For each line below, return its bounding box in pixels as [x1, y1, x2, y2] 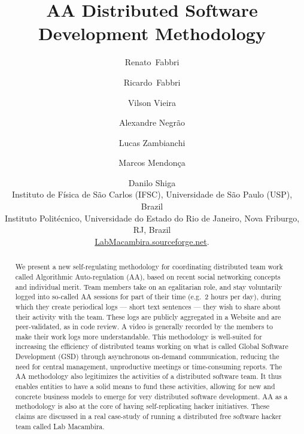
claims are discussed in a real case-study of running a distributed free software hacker [15, 411, 282, 421]
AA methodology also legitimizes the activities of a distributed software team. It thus [15, 371, 282, 381]
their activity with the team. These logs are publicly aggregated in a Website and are [15, 311, 281, 321]
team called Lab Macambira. [15, 421, 105, 431]
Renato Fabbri [124, 56, 180, 68]
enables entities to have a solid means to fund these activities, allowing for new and [15, 381, 275, 391]
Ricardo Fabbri [123, 75, 181, 88]
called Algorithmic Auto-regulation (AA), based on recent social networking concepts [15, 271, 281, 281]
